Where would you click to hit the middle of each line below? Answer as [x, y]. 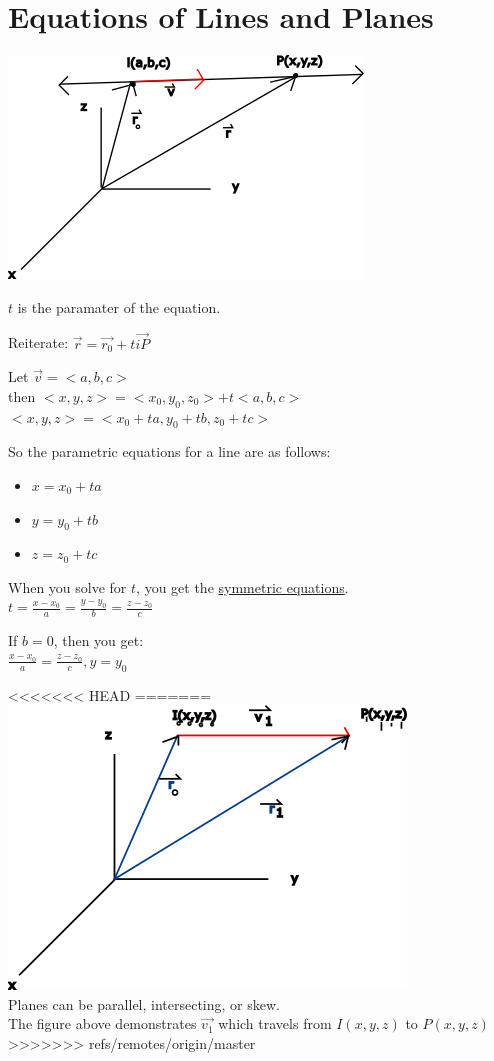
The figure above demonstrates [102, 1023]
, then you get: [98, 640]
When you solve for [67, 586]
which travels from [275, 1023]
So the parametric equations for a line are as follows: [169, 451]
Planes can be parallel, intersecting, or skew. [144, 1003]
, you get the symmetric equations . [242, 586]
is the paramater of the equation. [119, 306]
